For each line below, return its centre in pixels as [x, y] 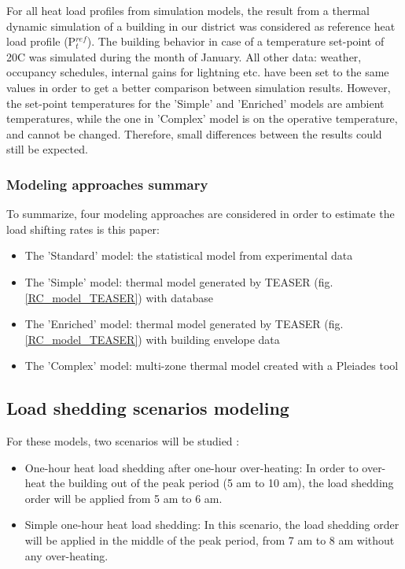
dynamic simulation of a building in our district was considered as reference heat [201, 26]
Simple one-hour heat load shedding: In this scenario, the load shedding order [212, 525]
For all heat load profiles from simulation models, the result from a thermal [188, 10]
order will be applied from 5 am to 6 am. [123, 498]
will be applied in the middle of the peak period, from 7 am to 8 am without [210, 540]
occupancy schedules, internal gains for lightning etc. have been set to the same [198, 72]
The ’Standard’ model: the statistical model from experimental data [189, 255]
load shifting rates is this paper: [83, 229]
